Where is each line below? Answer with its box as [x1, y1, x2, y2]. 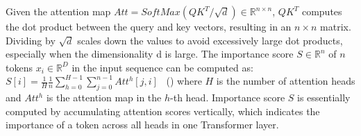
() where [166, 74, 202, 88]
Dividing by [6, 33, 56, 47]
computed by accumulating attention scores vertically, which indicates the [6, 103, 320, 118]
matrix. [320, 19, 351, 33]
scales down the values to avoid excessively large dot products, [77, 33, 343, 47]
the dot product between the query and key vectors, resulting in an [6, 19, 292, 33]
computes [301, 4, 342, 18]
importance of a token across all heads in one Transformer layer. [6, 117, 279, 132]
